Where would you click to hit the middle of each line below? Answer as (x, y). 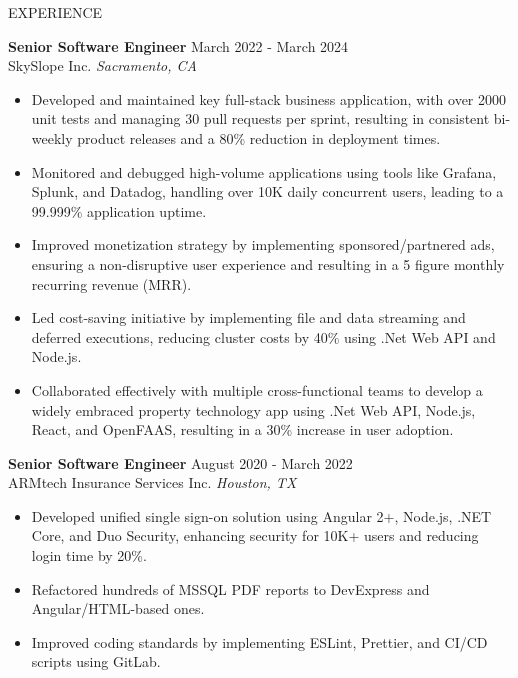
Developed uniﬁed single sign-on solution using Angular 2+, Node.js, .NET (261, 515)
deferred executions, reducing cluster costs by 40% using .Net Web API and (263, 336)
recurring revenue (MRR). (111, 283)
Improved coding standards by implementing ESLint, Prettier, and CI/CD (259, 641)
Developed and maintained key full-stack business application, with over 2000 (269, 98)
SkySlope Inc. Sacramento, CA (103, 65)
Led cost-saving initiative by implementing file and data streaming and (248, 317)
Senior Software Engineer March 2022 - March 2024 (178, 45)
